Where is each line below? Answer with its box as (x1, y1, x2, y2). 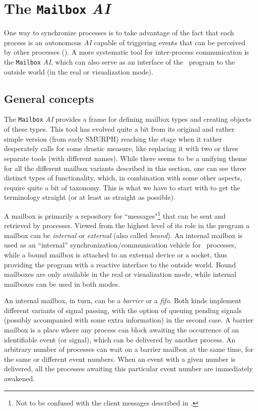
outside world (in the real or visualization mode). (4, 66, 153, 77)
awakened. (4, 373, 35, 384)
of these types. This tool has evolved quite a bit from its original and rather (4, 124, 235, 134)
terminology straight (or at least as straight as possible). (4, 192, 176, 202)
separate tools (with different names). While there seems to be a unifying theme (4, 153, 248, 163)
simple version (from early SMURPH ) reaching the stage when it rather (4, 133, 222, 144)
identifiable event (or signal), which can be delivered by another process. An (4, 334, 236, 344)
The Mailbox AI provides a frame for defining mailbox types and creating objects (4, 114, 252, 124)
